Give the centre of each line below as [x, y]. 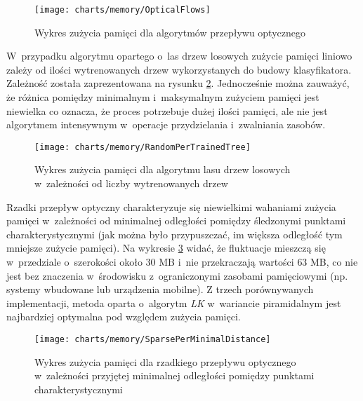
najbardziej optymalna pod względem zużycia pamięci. [124, 317]
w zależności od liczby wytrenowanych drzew [131, 183]
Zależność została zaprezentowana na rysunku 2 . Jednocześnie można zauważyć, [178, 83]
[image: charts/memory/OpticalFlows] [123, 10]
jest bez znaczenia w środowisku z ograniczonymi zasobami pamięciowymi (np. [177, 275]
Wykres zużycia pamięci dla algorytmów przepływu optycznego [170, 32]
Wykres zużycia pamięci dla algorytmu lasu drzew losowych [163, 169]
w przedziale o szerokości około [74, 262]
